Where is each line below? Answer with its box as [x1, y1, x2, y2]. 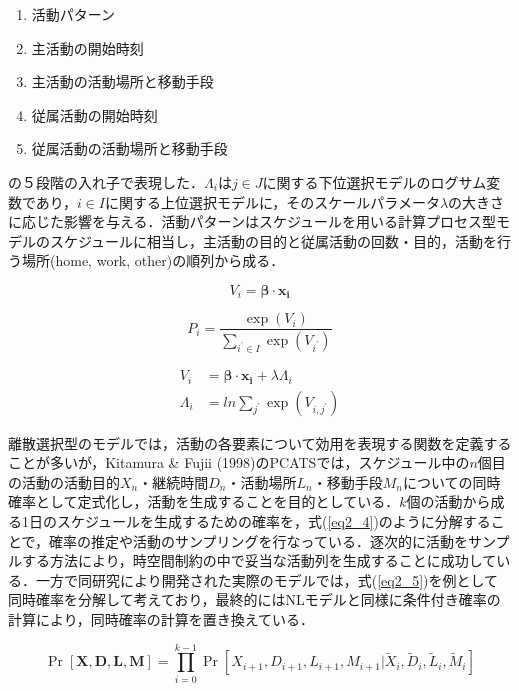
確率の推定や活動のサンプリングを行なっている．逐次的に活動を [49, 530, 468, 551]
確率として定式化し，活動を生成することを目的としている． [8, 491, 400, 512]
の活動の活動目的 [8, 471, 120, 492]
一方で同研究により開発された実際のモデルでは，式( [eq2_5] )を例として [35, 569, 499, 590]
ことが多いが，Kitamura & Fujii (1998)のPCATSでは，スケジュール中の [8, 452, 470, 473]
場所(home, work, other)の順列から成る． [21, 250, 285, 271]
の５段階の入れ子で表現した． [8, 171, 204, 192]
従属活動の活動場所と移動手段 [31, 138, 228, 159]
